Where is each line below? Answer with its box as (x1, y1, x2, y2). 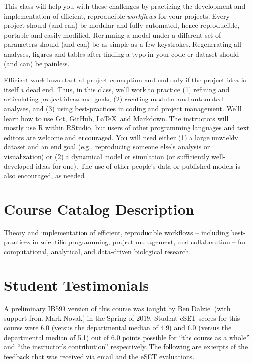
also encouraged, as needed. (4, 170, 86, 181)
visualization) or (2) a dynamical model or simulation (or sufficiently (4, 151, 210, 161)
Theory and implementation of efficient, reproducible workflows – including (4, 227, 229, 237)
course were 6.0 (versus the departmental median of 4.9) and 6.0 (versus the (4, 322, 232, 332)
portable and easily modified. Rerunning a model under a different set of (4, 29, 221, 40)
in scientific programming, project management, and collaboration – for (32, 237, 246, 247)
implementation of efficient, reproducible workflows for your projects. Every (4, 10, 230, 20)
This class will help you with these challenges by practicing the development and (4, 1, 246, 11)
